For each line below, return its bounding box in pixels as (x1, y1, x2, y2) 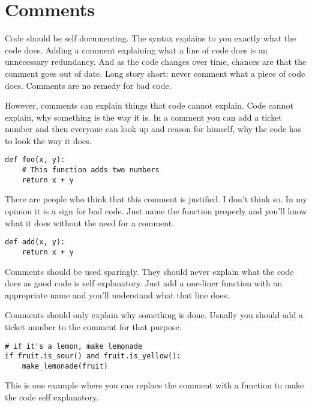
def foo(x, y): (5, 155, 65, 164)
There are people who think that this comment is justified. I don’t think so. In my (5, 193, 307, 205)
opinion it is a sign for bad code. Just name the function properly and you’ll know (5, 205, 307, 217)
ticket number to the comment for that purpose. (5, 320, 182, 333)
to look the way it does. (5, 134, 92, 146)
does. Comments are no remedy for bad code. (5, 79, 172, 91)
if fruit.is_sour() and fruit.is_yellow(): (5, 352, 181, 361)
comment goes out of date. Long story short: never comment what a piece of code (5, 67, 305, 79)
